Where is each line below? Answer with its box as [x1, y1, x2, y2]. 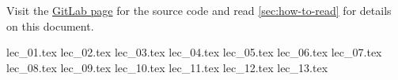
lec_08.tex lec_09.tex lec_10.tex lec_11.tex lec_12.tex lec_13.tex [6, 59, 328, 75]
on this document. [6, 17, 94, 34]
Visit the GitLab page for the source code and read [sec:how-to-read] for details [6, 2, 392, 18]
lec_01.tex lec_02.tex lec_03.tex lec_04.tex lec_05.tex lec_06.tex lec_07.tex [6, 44, 382, 60]
